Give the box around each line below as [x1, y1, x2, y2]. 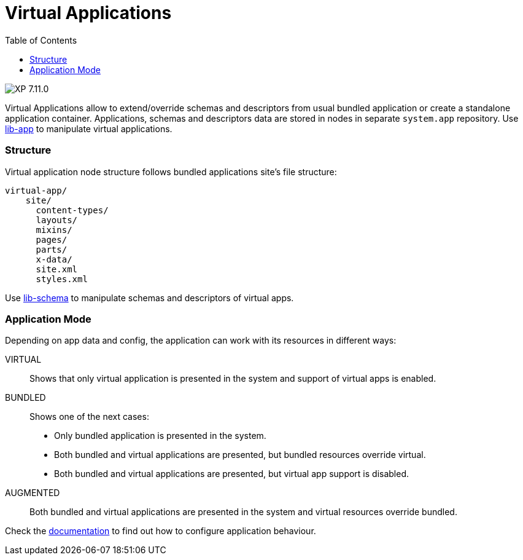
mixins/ [36, 224, 72, 235]
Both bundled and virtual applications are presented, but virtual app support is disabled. [54, 468, 409, 479]
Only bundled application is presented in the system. [54, 430, 266, 441]
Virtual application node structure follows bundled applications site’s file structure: [5, 166, 337, 177]
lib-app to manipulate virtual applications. [5, 123, 172, 134]
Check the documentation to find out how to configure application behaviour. [5, 526, 316, 537]
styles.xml [36, 274, 88, 284]
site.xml [36, 264, 78, 274]
